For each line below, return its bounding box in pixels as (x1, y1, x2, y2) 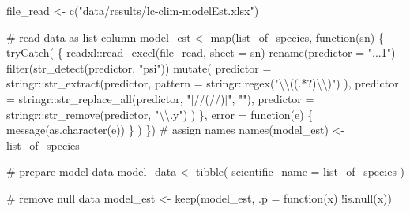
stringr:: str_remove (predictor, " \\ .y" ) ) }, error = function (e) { (6, 106, 314, 122)
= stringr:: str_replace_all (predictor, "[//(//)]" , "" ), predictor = (6, 90, 314, 106)
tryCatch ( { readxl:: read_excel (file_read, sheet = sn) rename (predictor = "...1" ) (6, 44, 396, 61)
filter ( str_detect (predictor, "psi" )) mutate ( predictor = (6, 59, 272, 76)
